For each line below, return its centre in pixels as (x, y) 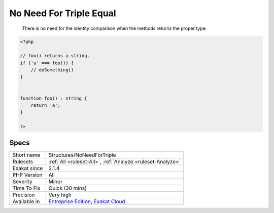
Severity (22, 181)
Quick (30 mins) (68, 188)
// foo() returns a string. (55, 56)
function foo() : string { (54, 98)
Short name (26, 155)
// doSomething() (52, 70)
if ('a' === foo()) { (47, 63)
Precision (24, 195)
